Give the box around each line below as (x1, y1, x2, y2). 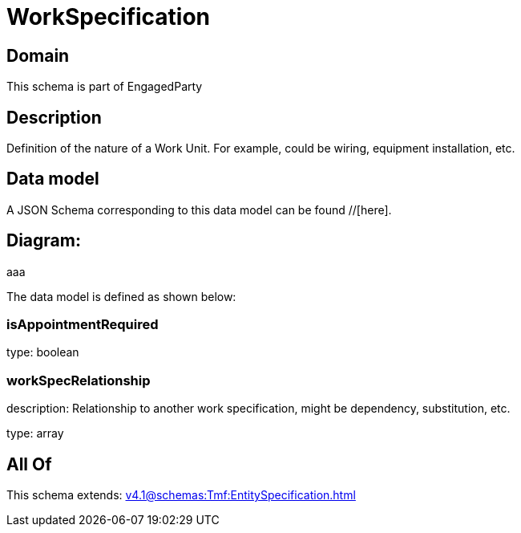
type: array (6, 426, 64, 441)
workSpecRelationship (6, 372, 151, 389)
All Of (6, 454, 52, 474)
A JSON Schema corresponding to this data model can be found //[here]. (6, 202, 392, 217)
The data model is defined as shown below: (6, 289, 236, 303)
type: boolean (6, 345, 79, 360)
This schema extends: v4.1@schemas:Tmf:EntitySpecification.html (6, 488, 356, 502)
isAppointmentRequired (6, 316, 159, 333)
